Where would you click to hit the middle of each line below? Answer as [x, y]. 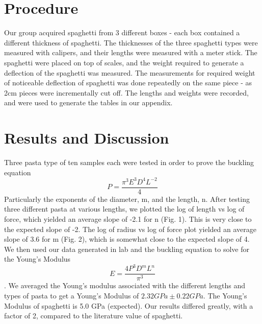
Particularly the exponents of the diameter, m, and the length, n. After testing [127, 199]
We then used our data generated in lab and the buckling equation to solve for [127, 249]
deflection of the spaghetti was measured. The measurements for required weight [130, 72]
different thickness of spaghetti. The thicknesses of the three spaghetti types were [131, 42]
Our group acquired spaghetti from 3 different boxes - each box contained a [122, 32]
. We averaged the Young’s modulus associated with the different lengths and [125, 285]
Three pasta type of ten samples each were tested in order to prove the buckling [129, 162]
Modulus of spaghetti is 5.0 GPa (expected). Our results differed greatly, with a [129, 305]
